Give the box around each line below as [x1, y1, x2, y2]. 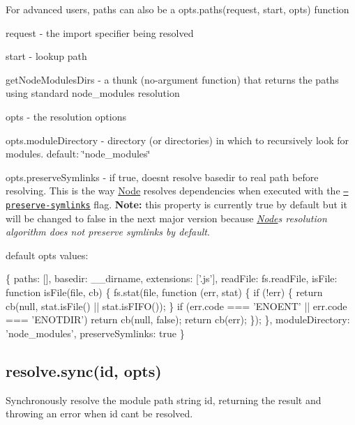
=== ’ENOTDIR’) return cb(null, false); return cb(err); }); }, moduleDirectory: [6, 312, 350, 327]
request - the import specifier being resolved [6, 25, 194, 40]
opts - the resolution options [6, 109, 126, 123]
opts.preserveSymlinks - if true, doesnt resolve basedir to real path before [6, 169, 319, 184]
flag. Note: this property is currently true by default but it [93, 197, 347, 211]
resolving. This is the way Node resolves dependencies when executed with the [6, 183, 340, 198]
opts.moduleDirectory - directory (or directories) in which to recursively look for [6, 132, 349, 147]
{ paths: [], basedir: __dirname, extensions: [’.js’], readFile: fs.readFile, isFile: [6, 271, 338, 286]
